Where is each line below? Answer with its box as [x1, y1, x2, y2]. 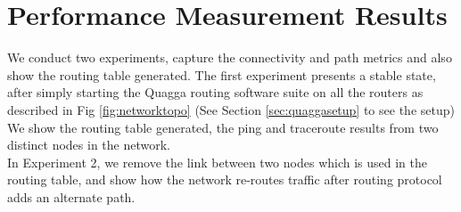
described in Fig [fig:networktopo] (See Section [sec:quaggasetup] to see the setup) [7, 100, 455, 118]
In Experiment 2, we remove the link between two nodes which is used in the [7, 152, 428, 171]
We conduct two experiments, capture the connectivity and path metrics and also [7, 48, 452, 67]
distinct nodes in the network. [7, 135, 170, 154]
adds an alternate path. [7, 187, 136, 206]
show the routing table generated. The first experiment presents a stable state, [7, 65, 436, 84]
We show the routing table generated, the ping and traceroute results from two [7, 118, 439, 136]
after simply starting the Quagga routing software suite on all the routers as [7, 83, 424, 102]
